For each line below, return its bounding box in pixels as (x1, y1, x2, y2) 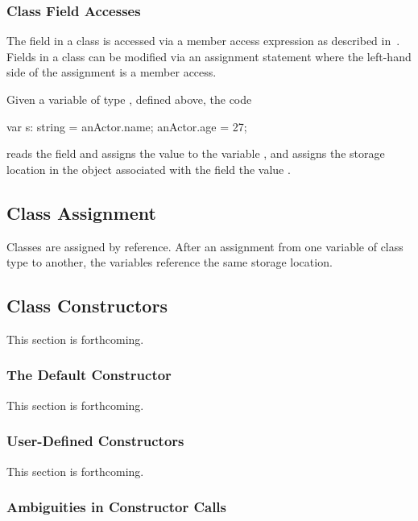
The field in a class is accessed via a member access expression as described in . (6, 32, 400, 49)
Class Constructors (6, 293, 168, 318)
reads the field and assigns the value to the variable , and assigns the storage (6, 145, 385, 162)
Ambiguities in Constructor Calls (6, 497, 227, 517)
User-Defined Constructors (6, 431, 184, 451)
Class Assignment (6, 200, 156, 225)
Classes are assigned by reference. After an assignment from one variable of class (6, 238, 404, 254)
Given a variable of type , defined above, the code (6, 91, 252, 107)
